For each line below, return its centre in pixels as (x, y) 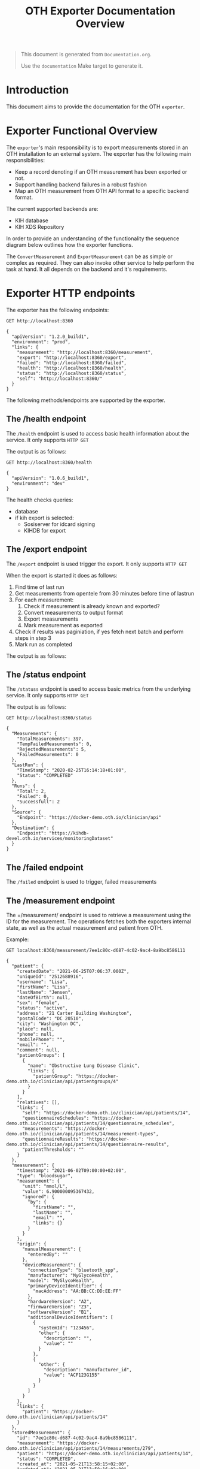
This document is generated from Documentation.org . (86, 55)
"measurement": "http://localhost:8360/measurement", (85, 352)
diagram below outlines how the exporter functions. (70, 245)
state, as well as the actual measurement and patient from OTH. (84, 928)
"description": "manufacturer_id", (88, 1370)
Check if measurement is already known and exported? (92, 606)
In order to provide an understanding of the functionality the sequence (93, 238)
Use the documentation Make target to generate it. (82, 66)
